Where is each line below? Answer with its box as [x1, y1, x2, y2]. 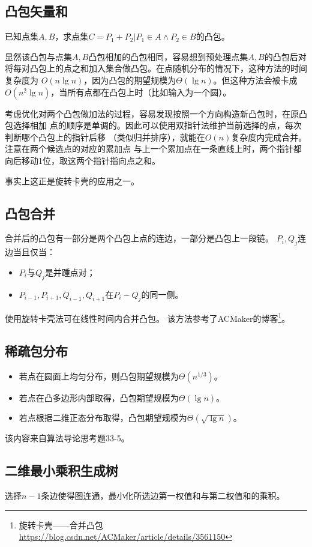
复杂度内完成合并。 [231, 130, 307, 143]
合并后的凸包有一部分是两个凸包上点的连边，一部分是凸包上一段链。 [5, 232, 274, 244]
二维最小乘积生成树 [5, 461, 118, 480]
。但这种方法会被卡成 [213, 73, 298, 86]
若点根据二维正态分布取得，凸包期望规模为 [19, 411, 187, 424]
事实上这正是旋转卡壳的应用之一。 [5, 174, 139, 187]
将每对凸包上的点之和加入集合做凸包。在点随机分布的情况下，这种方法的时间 [5, 62, 307, 74]
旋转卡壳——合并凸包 [19, 518, 103, 531]
